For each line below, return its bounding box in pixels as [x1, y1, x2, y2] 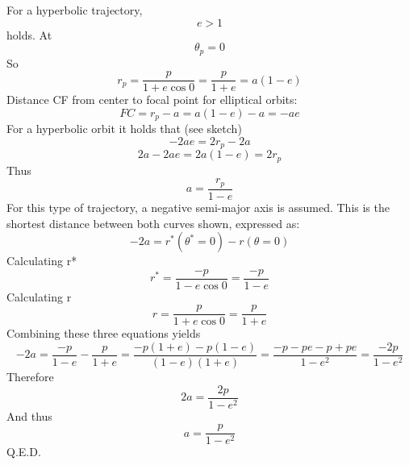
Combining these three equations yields [6, 325, 201, 342]
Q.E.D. [6, 443, 41, 460]
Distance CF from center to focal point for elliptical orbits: [6, 91, 298, 108]
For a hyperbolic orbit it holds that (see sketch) [6, 120, 242, 137]
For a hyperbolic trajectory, [6, 2, 143, 18]
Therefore [6, 368, 54, 385]
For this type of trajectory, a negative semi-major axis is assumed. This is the [6, 198, 390, 215]
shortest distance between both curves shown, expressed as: [6, 214, 300, 231]
